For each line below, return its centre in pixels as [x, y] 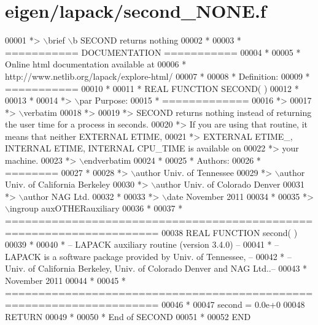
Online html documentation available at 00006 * [96, 64]
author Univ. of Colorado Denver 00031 [231, 184]
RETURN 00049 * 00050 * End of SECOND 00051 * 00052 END [128, 316]
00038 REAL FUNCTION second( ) [230, 232]
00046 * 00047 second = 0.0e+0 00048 [233, 304]
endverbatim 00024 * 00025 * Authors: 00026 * [172, 160]
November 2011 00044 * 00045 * [65, 280]
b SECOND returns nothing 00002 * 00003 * [157, 40]
